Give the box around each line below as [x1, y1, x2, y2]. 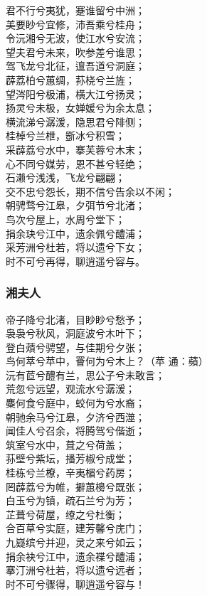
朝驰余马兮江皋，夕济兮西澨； [6, 409, 145, 424]
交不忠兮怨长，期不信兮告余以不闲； [6, 183, 175, 198]
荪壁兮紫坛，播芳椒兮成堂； [6, 451, 135, 466]
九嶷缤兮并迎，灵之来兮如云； [6, 535, 145, 549]
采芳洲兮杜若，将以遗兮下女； [6, 240, 145, 255]
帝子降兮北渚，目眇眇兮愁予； [6, 312, 145, 326]
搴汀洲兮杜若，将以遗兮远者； [6, 563, 145, 578]
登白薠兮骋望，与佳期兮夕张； [6, 339, 145, 354]
